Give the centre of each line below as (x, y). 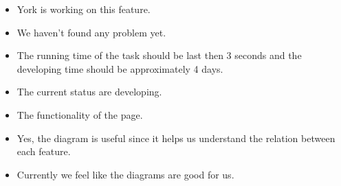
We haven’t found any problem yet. (91, 32)
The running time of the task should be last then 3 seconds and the (159, 55)
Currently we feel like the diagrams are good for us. (125, 174)
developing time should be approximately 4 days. (120, 68)
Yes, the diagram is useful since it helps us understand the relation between (176, 138)
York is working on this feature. (84, 9)
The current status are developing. (89, 92)
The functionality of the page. (80, 114)
